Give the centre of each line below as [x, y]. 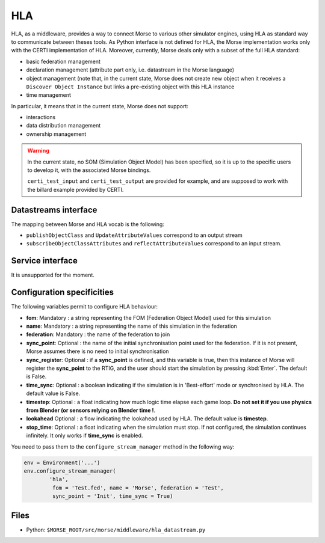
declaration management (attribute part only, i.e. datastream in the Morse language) [130, 70]
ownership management [56, 134]
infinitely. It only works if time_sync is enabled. [85, 435]
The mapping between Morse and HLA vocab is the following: [88, 224]
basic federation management [63, 61]
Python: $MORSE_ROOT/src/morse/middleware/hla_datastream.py [116, 530]
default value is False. [53, 393]
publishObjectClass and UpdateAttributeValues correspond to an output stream [135, 235]
